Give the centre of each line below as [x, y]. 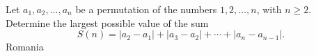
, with [269, 9]
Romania [25, 47]
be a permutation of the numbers [146, 9]
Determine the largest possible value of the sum [107, 22]
